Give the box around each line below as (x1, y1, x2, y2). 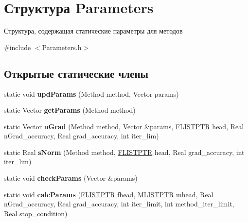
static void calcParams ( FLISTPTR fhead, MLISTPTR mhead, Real (4, 189, 213, 199)
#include (4, 42, 31, 52)
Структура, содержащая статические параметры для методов (4, 26, 183, 36)
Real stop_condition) (4, 208, 68, 218)
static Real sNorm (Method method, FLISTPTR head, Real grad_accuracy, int (4, 147, 245, 157)
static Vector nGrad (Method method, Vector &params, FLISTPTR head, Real (4, 121, 244, 131)
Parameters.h (42, 42, 82, 52)
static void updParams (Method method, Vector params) (4, 88, 179, 99)
